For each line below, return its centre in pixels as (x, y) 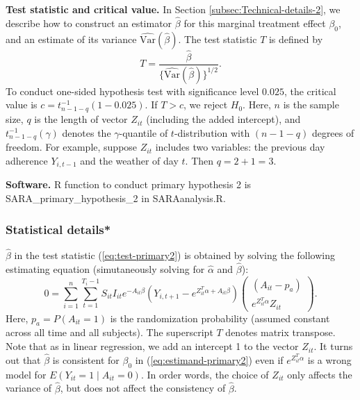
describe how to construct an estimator (89, 23)
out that (23, 359)
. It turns (333, 346)
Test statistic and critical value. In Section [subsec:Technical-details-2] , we (173, 9)
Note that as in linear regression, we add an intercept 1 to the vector (152, 346)
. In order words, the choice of (205, 374)
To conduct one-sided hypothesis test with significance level (132, 91)
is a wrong (329, 359)
